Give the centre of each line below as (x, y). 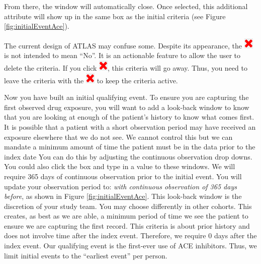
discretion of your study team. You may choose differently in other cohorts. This (128, 206)
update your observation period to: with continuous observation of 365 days (120, 186)
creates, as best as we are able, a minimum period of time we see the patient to (126, 216)
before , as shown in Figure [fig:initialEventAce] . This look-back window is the (123, 196)
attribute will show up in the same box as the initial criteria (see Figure (115, 16)
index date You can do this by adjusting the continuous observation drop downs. (128, 156)
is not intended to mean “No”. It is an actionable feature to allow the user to (122, 55)
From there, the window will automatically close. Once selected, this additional (126, 6)
